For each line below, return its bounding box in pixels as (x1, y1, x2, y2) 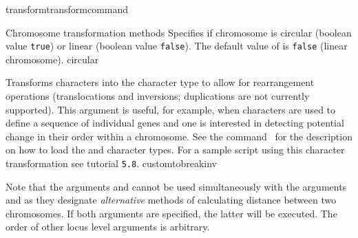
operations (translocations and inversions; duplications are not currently (6, 89, 310, 103)
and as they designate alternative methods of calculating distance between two (6, 193, 337, 207)
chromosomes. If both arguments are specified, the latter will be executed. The (6, 206, 337, 220)
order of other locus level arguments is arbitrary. (6, 219, 210, 234)
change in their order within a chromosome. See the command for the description (6, 129, 352, 143)
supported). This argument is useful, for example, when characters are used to (6, 102, 336, 116)
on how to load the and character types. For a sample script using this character (6, 142, 345, 157)
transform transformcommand (6, 2, 129, 16)
